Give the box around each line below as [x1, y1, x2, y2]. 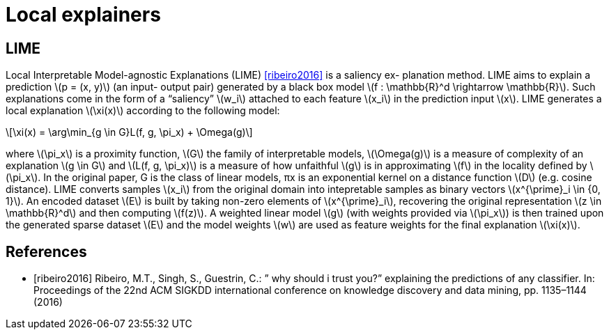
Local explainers [6, 3, 161, 26]
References [6, 242, 87, 260]
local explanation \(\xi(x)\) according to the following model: [6, 104, 280, 117]
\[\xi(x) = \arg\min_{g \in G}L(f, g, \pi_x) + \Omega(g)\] [6, 126, 253, 139]
